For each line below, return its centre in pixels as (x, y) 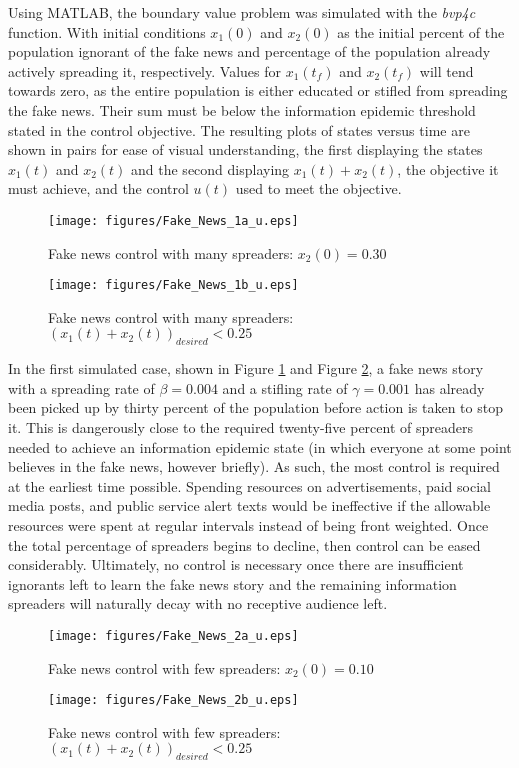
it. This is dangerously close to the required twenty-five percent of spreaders (240, 427)
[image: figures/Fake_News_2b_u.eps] (173, 700)
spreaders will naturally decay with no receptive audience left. (198, 603)
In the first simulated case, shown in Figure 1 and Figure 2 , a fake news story (246, 368)
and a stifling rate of (285, 387)
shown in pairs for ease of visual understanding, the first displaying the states (245, 149)
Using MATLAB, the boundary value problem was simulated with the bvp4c (242, 12)
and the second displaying (210, 168)
